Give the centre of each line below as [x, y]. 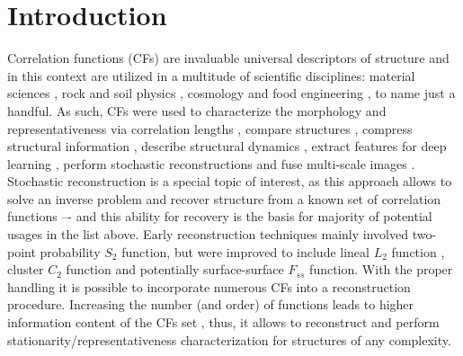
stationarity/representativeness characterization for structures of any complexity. [229, 339]
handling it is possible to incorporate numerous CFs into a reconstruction [209, 286]
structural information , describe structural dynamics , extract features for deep [227, 146]
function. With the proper [381, 269]
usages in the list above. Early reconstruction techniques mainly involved [208, 234]
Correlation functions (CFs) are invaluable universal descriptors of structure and [228, 58]
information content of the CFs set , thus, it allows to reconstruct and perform [223, 322]
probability [70, 251]
